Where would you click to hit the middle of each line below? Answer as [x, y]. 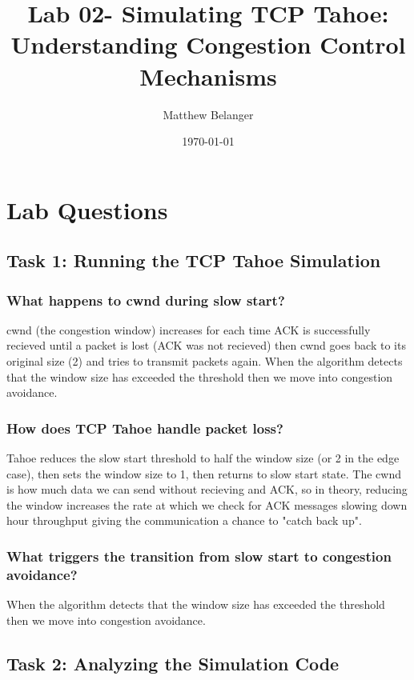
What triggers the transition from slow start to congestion [199, 556]
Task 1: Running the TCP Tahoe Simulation [194, 260]
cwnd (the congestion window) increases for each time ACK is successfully [189, 329]
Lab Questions [87, 209]
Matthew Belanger [208, 114]
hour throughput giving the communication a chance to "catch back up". [184, 520]
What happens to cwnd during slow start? [146, 300]
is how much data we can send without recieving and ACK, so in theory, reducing [207, 489]
